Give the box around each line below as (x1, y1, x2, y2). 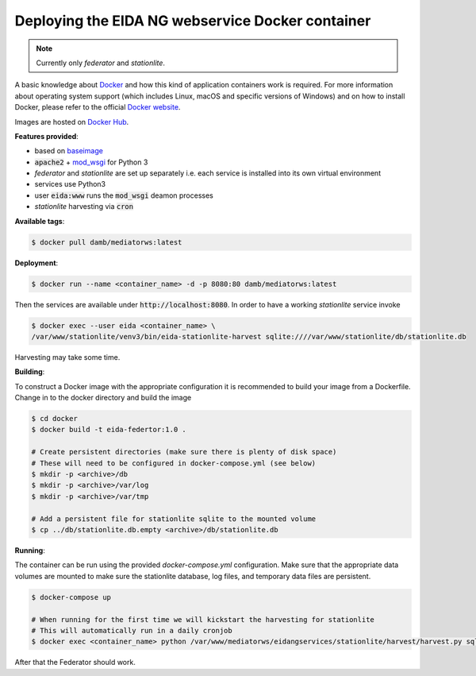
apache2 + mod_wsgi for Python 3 (34, 157, 148, 167)
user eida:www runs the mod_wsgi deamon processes (34, 191, 214, 200)
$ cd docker (31, 414, 79, 423)
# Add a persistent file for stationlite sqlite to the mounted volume (31, 514, 317, 523)
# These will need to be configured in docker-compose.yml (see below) (31, 458, 317, 468)
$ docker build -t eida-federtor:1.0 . (31, 425, 186, 435)
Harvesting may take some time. (14, 352, 121, 361)
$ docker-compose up (31, 593, 111, 601)
